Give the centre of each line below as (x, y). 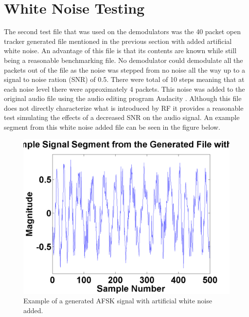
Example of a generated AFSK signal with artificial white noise (118, 301)
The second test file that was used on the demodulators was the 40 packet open (122, 31)
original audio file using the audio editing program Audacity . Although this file (123, 98)
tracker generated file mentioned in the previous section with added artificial (118, 41)
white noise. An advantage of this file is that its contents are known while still (120, 50)
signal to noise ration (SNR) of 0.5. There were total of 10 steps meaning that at (124, 79)
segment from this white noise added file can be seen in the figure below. (112, 127)
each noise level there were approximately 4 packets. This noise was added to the (124, 89)
